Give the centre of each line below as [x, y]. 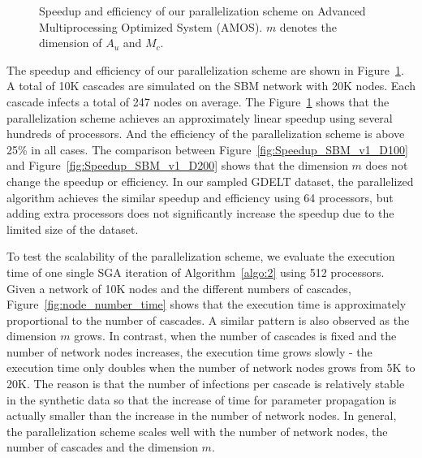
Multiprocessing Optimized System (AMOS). [151, 26]
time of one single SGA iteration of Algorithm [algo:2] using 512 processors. [196, 272]
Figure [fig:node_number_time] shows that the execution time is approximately [207, 304]
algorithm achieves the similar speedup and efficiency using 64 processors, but [200, 197]
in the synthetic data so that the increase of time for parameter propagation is [202, 399]
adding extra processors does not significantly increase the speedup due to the [200, 213]
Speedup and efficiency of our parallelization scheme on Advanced [202, 11]
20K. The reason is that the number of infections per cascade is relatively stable [206, 384]
